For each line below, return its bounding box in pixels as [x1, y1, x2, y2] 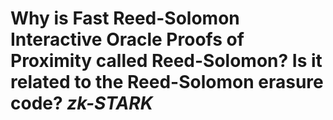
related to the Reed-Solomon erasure [10, 71, 324, 94]
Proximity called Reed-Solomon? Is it [10, 50, 323, 72]
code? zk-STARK [10, 92, 153, 115]
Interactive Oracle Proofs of [10, 28, 245, 51]
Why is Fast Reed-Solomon [10, 7, 240, 30]
